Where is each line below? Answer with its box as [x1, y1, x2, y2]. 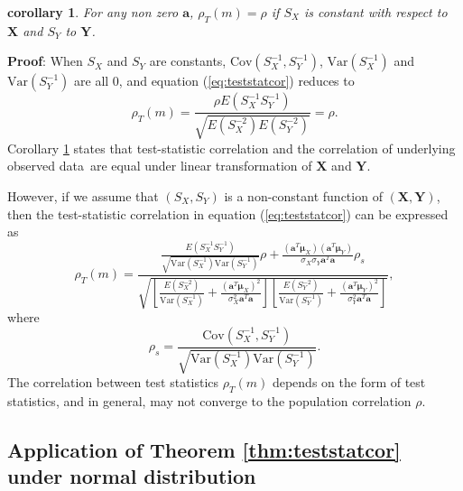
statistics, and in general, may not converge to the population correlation [7, 392, 412, 411]
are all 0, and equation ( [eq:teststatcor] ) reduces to [74, 71, 355, 90]
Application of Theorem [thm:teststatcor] [7, 436, 401, 464]
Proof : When [7, 51, 83, 70]
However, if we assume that [7, 187, 159, 205]
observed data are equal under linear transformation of [7, 156, 312, 175]
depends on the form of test [272, 373, 426, 392]
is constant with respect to [303, 3, 448, 21]
